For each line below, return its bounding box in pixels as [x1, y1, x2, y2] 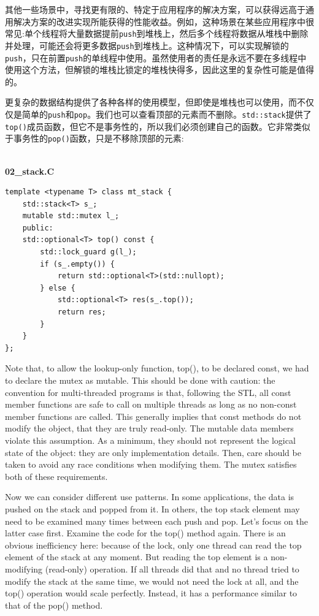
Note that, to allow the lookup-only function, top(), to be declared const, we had [5, 362, 309, 375]
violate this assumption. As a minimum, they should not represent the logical [5, 433, 296, 446]
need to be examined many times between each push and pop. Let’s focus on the [5, 514, 308, 527]
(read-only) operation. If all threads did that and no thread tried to [45, 562, 299, 575]
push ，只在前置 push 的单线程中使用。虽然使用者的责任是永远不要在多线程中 [5, 51, 307, 64]
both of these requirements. [5, 470, 108, 482]
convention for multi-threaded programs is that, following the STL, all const [5, 386, 291, 398]
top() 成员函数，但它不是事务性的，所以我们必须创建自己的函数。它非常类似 [5, 120, 310, 132]
